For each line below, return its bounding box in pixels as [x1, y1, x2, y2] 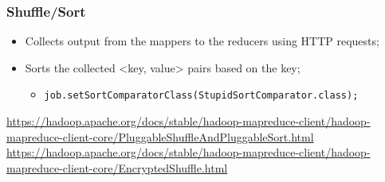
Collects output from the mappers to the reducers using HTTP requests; [25, 33, 379, 49]
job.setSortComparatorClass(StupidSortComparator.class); [44, 90, 359, 102]
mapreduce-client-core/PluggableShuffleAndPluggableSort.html [6, 128, 314, 145]
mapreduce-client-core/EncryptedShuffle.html [6, 159, 228, 176]
